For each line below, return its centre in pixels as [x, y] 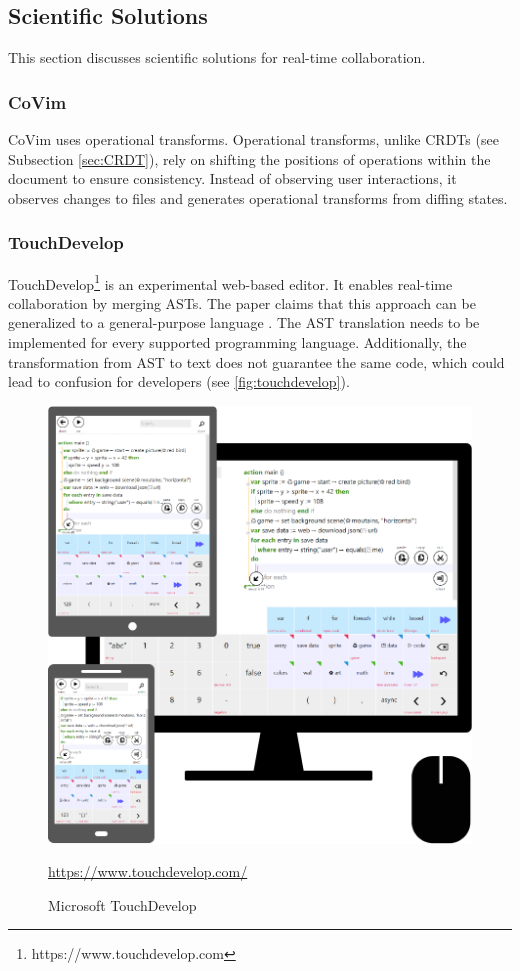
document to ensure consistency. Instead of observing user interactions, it [232, 178]
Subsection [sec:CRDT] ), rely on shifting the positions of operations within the [249, 158]
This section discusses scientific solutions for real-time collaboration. [217, 57]
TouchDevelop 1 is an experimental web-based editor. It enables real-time [230, 282]
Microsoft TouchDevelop [122, 904]
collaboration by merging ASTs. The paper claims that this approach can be [242, 302]
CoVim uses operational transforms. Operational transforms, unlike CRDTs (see [253, 139]
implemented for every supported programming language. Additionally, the [237, 342]
